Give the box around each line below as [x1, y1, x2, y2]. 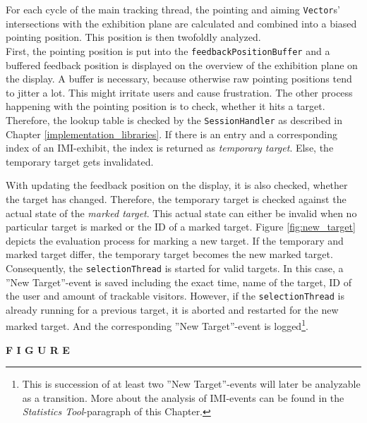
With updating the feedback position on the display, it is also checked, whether [6, 178, 348, 192]
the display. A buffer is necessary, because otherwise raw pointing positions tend [6, 71, 352, 86]
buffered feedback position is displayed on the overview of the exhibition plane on [6, 57, 358, 72]
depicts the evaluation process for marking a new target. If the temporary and [6, 233, 344, 247]
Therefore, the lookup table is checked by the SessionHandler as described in [6, 112, 343, 127]
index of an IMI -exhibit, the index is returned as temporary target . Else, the [6, 140, 334, 155]
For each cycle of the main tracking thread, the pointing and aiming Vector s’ [6, 2, 340, 16]
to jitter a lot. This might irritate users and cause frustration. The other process [6, 85, 353, 99]
